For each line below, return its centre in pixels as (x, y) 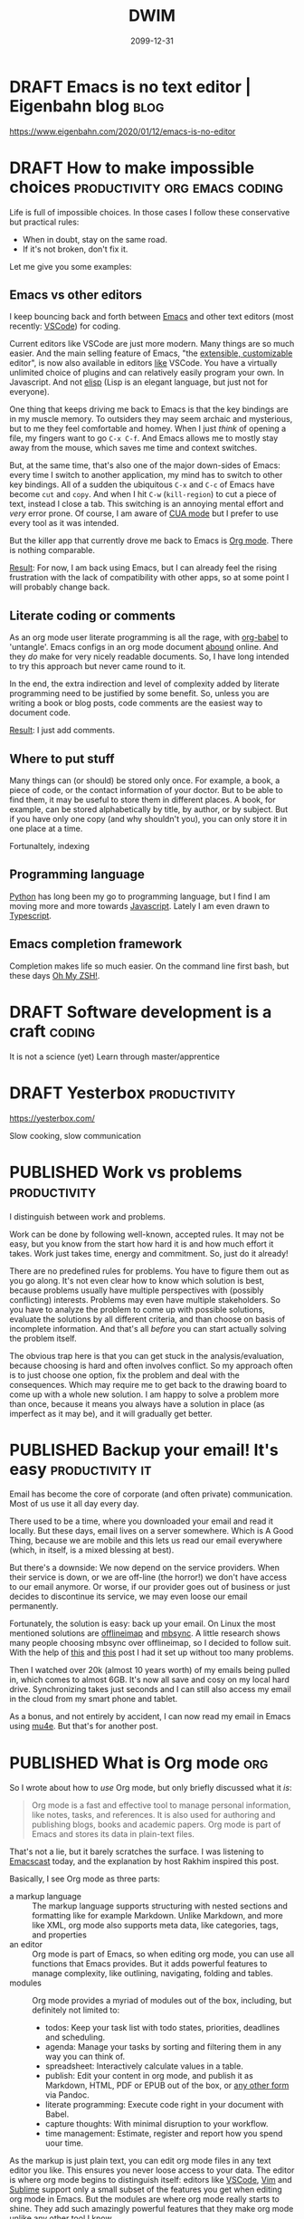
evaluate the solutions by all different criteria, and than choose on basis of (147, 1319)
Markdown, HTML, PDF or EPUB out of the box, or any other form (167, 2085)
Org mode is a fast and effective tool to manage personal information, (161, 1805)
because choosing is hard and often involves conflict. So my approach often (152, 1365)
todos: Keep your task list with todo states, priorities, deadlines (162, 2028)
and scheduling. (75, 2037)
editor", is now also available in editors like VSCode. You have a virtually (143, 363)
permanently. (34, 1606)
